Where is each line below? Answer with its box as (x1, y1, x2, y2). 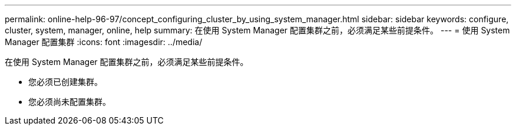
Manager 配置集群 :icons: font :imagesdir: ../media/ (5, 37, 203, 47)
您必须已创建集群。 (28, 77, 102, 87)
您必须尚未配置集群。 (28, 97, 111, 107)
